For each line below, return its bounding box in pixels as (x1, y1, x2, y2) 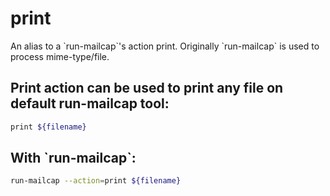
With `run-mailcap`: (10, 150, 137, 167)
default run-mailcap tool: (10, 95, 170, 112)
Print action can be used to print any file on (10, 80, 284, 97)
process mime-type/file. (10, 50, 110, 62)
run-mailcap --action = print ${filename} (10, 176, 182, 186)
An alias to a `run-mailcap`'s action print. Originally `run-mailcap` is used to (10, 40, 320, 52)
